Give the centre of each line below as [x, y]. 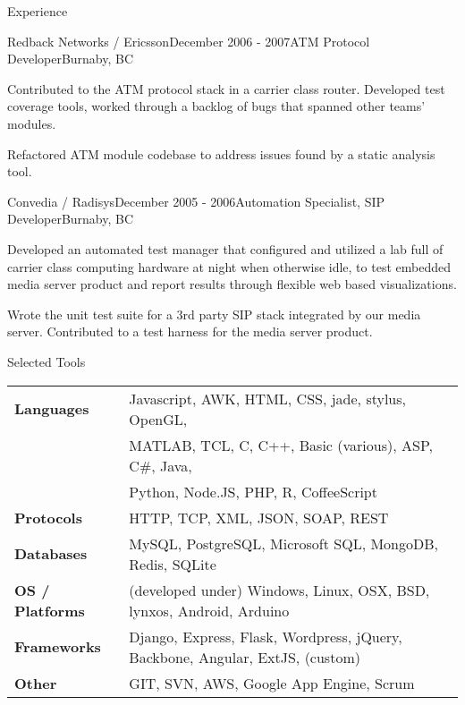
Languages [52, 408]
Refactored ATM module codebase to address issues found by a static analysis [221, 153]
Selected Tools [46, 361]
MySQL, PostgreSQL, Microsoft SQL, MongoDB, [283, 543]
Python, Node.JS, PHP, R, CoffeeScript [253, 491]
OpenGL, [158, 419]
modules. [32, 123]
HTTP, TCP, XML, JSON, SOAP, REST [259, 517]
